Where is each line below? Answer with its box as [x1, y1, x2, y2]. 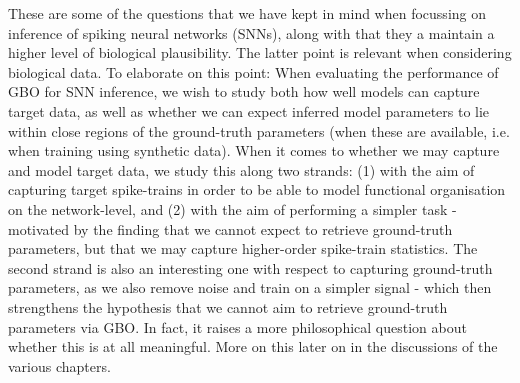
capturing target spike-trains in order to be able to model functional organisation [8, 179, 506, 200]
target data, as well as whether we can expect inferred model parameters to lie [8, 100, 490, 121]
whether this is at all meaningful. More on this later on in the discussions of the [8, 336, 498, 357]
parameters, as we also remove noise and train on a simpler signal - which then [8, 277, 492, 298]
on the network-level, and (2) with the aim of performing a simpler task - [8, 198, 457, 219]
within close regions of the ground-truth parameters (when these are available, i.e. [8, 120, 510, 141]
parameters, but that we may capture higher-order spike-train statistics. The [8, 238, 478, 259]
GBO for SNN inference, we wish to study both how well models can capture [8, 81, 480, 102]
